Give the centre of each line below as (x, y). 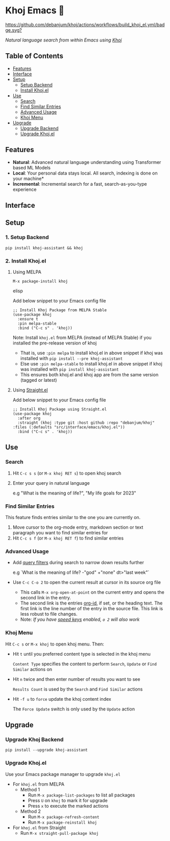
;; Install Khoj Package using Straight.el (60, 409)
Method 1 (30, 789)
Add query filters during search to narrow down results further (78, 563)
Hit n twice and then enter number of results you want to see (76, 679)
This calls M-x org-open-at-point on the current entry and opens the (92, 592)
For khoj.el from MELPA (39, 784)
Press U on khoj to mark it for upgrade (68, 800)
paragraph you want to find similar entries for (60, 532)
